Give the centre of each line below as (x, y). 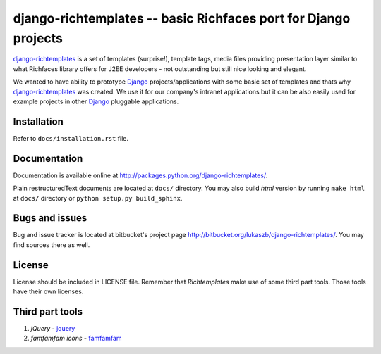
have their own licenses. (48, 291)
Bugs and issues (50, 218)
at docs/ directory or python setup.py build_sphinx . (98, 198)
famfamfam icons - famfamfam (77, 339)
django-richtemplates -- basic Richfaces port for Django (182, 18)
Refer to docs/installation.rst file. (71, 138)
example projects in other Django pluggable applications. (96, 101)
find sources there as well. (52, 245)
